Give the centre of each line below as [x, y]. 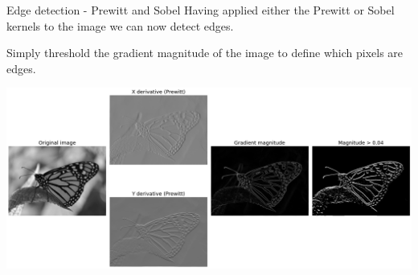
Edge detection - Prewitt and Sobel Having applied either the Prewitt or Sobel [201, 10]
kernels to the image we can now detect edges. [120, 25]
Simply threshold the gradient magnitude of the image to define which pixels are [205, 53]
